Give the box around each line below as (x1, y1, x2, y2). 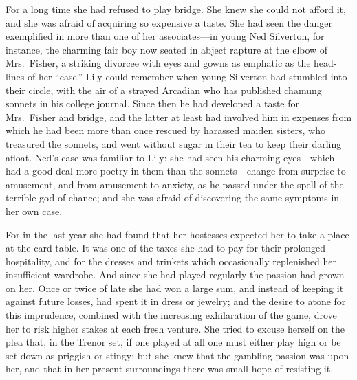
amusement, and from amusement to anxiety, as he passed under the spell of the (6, 177, 344, 191)
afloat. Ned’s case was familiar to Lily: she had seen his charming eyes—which (6, 150, 335, 164)
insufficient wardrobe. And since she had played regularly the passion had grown (6, 267, 345, 282)
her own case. (6, 203, 63, 218)
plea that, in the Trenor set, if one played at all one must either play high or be (6, 335, 341, 349)
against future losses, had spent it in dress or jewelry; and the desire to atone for (6, 294, 346, 309)
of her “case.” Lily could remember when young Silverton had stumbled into (27, 69, 347, 83)
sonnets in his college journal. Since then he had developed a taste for (6, 96, 299, 111)
